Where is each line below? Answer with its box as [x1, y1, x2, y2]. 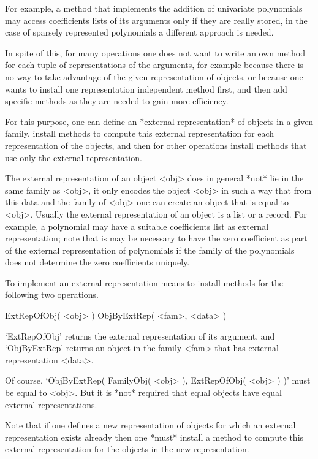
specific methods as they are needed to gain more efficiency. [5, 94, 229, 107]
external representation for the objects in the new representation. [5, 442, 249, 455]
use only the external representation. [5, 151, 142, 164]
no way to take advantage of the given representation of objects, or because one [5, 70, 303, 83]
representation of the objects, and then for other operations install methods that [5, 138, 307, 151]
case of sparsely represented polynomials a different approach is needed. [5, 26, 274, 39]
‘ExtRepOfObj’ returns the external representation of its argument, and [5, 329, 275, 342]
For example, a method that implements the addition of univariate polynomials [5, 2, 303, 14]
